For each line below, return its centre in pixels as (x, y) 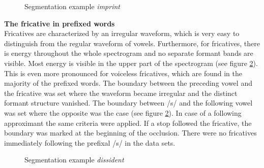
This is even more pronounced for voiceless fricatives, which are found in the (123, 73)
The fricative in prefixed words (60, 23)
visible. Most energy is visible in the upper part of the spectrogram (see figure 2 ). (131, 63)
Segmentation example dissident (74, 160)
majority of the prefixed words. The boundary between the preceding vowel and (128, 83)
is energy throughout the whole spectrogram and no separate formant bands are (129, 53)
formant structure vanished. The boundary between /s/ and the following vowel (128, 103)
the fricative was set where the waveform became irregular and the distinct (121, 93)
